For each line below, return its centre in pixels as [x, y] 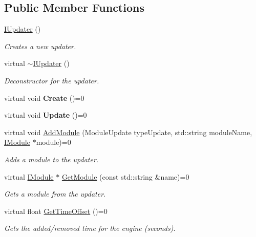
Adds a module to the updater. [51, 159]
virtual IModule [29, 176]
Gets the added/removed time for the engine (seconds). [90, 228]
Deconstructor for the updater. [52, 80]
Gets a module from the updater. [55, 194]
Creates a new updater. [40, 46]
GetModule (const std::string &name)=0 [125, 176]
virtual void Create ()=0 [44, 98]
